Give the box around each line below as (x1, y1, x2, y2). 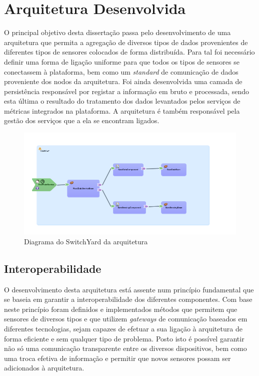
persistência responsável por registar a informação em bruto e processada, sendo (4, 86, 249, 96)
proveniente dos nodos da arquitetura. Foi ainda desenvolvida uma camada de (4, 76, 242, 87)
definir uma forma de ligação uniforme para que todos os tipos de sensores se (4, 56, 239, 67)
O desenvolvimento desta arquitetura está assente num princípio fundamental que (4, 284, 254, 294)
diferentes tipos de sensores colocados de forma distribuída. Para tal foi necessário (4, 47, 255, 57)
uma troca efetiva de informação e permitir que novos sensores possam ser (4, 352, 231, 363)
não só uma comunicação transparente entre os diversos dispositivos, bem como (4, 343, 247, 353)
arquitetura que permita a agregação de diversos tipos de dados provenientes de (4, 37, 248, 47)
